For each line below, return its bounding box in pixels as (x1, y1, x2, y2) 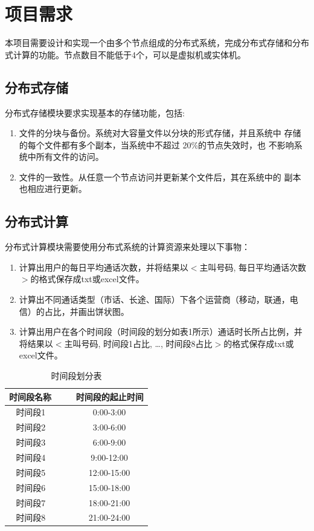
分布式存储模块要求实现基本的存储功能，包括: (5, 106, 185, 119)
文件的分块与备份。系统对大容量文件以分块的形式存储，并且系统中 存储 (19, 127, 301, 139)
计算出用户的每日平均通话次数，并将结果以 (19, 260, 188, 273)
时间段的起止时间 (75, 390, 144, 403)
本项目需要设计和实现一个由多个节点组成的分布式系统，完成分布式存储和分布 (5, 36, 309, 49)
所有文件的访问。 (36, 150, 104, 163)
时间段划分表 (51, 369, 102, 382)
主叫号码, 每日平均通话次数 (199, 260, 307, 273)
